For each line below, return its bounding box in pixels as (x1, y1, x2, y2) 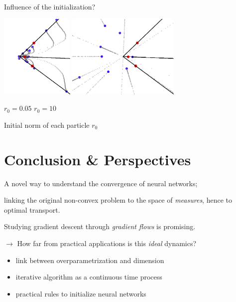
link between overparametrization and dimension (15, 255, 164, 265)
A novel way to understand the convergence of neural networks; (4, 178, 198, 188)
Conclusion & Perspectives (4, 149, 191, 169)
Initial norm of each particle (4, 119, 90, 130)
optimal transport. (4, 204, 60, 215)
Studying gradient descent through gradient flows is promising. (4, 221, 196, 232)
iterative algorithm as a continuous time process (15, 272, 162, 282)
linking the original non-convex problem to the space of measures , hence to (4, 195, 232, 205)
